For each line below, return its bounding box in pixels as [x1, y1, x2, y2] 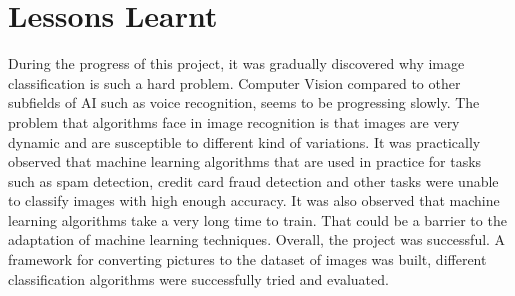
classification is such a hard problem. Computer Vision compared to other [8, 72, 461, 93]
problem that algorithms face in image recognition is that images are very [8, 111, 460, 132]
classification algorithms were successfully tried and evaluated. [8, 268, 389, 289]
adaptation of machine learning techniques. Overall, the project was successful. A [8, 229, 506, 250]
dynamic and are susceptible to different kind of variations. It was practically [8, 131, 481, 152]
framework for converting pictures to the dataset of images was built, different [8, 249, 487, 270]
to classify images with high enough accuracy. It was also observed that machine [8, 190, 500, 211]
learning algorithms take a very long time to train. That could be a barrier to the [8, 209, 507, 230]
